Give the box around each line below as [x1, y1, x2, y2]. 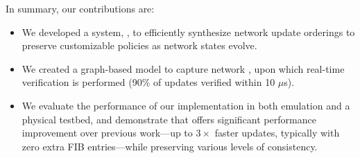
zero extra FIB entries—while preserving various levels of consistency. [22, 139, 318, 153]
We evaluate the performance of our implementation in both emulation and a [22, 98, 350, 112]
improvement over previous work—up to [22, 125, 193, 140]
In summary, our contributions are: [6, 1, 155, 15]
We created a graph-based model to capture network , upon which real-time [22, 61, 345, 76]
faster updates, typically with [214, 125, 340, 140]
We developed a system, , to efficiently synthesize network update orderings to [22, 24, 355, 39]
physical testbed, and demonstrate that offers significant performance [22, 112, 316, 126]
